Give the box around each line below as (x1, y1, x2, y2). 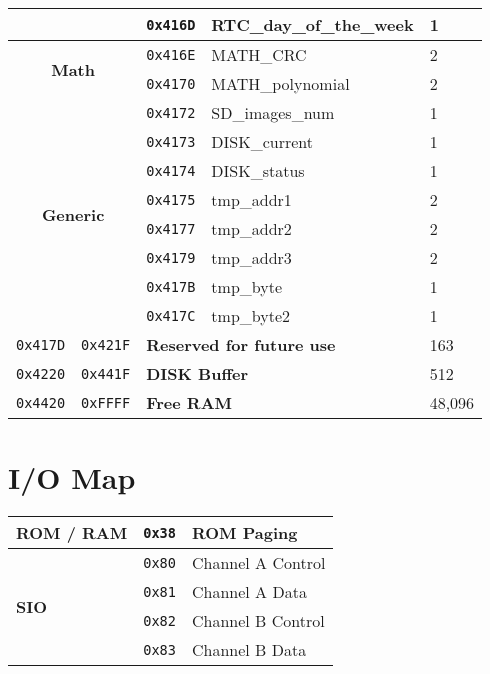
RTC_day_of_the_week (211, 13, 414, 36)
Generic (41, 202, 105, 226)
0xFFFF (81, 394, 131, 411)
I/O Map (8, 457, 136, 498)
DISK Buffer (146, 362, 249, 385)
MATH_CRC (211, 43, 307, 66)
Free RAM (146, 391, 233, 414)
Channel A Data (191, 580, 307, 604)
